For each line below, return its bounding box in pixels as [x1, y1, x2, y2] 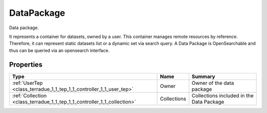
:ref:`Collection [12, 92, 47, 99]
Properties [9, 60, 43, 69]
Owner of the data [191, 79, 234, 86]
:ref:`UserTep [12, 79, 43, 86]
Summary [191, 73, 215, 80]
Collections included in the [191, 92, 254, 99]
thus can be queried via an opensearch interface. [9, 47, 110, 53]
